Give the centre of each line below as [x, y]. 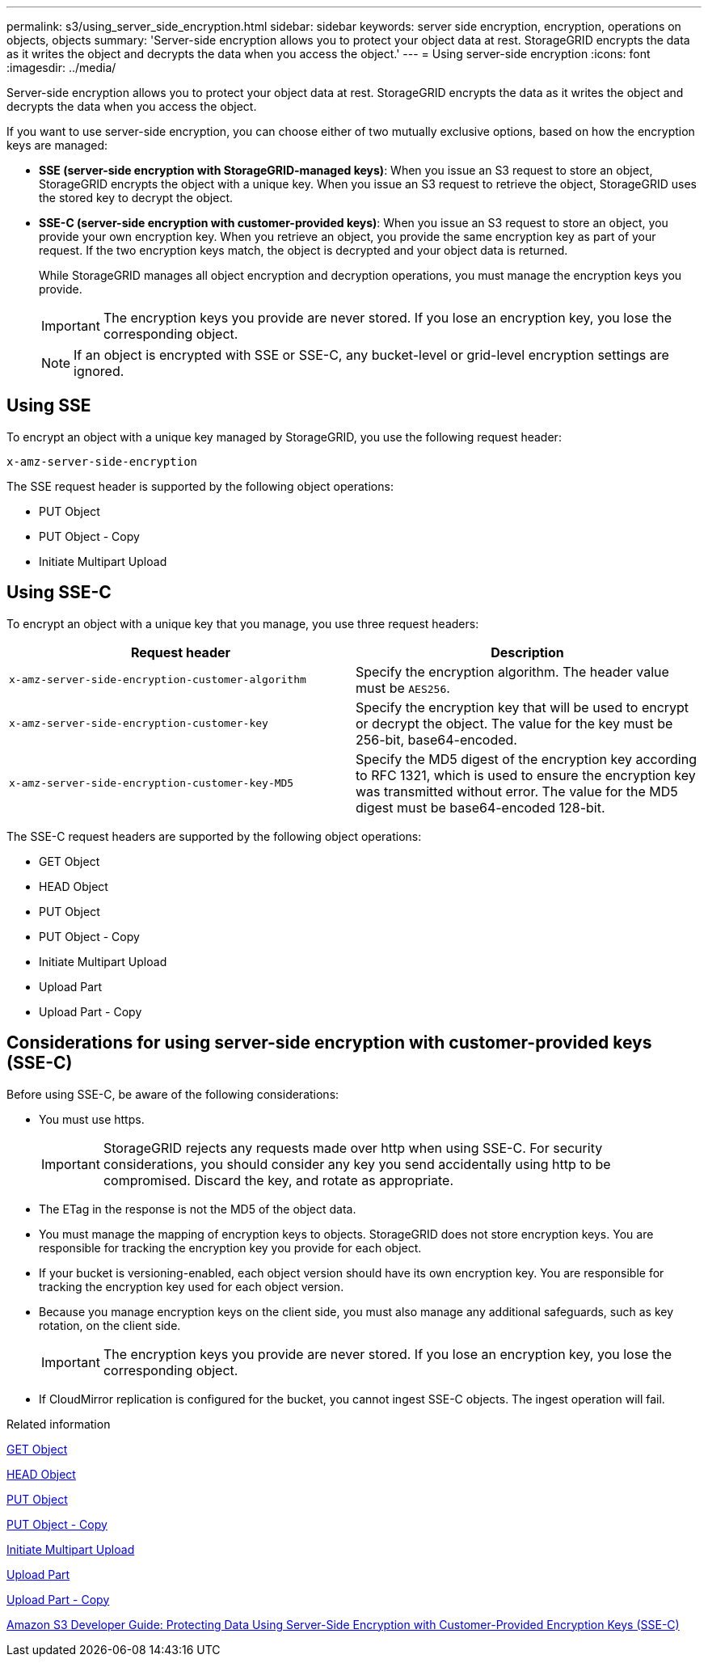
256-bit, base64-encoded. [436, 739]
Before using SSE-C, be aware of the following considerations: [173, 1094]
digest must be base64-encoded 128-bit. [480, 807]
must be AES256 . [403, 688]
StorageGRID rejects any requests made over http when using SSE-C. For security [353, 1148]
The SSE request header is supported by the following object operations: [200, 486]
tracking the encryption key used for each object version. [192, 1286]
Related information [59, 1424]
